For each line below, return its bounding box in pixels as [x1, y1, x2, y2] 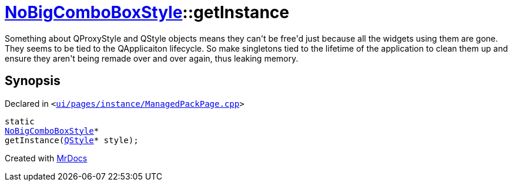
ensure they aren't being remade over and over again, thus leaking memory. [5, 53, 299, 63]
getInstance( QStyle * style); [5, 135, 139, 145]
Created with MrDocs [5, 153, 88, 163]
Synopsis [5, 73, 61, 89]
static [5, 116, 35, 126]
